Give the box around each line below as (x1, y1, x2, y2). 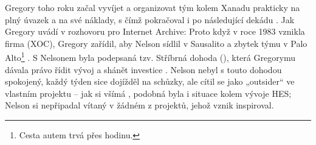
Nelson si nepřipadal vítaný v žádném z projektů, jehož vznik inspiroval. (5, 99, 274, 111)
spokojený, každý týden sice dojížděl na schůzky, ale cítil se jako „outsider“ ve (5, 75, 295, 88)
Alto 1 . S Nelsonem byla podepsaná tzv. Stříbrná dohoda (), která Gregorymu (5, 49, 296, 64)
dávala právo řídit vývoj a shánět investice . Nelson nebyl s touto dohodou (5, 63, 282, 76)
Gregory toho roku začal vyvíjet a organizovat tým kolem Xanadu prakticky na (5, 1, 300, 13)
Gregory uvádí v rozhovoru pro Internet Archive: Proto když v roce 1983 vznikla (5, 25, 305, 38)
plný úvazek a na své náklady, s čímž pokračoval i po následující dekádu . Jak (5, 13, 295, 26)
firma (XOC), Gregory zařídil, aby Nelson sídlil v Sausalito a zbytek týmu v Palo (5, 37, 307, 49)
